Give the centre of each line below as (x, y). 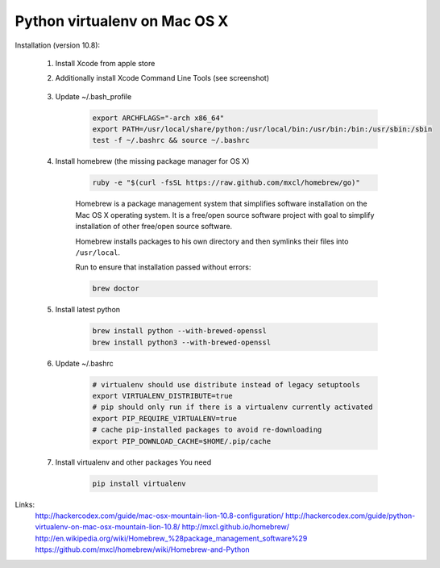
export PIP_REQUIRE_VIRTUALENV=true (165, 418)
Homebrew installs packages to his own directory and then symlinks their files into (212, 241)
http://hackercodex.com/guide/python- (350, 516)
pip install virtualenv (139, 483)
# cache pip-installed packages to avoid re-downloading (207, 430)
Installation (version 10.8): (58, 45)
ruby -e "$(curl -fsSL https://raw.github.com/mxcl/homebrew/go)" (226, 183)
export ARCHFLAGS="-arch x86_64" (158, 118)
